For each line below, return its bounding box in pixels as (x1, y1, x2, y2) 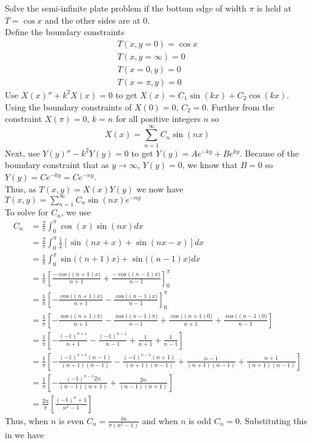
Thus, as (5, 182, 36, 195)
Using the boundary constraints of (5, 100, 132, 113)
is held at (257, 2, 291, 14)
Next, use (5, 146, 40, 159)
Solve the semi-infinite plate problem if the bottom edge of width (5, 2, 247, 14)
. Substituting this (239, 414, 307, 427)
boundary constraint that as (5, 158, 109, 171)
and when (142, 414, 178, 427)
